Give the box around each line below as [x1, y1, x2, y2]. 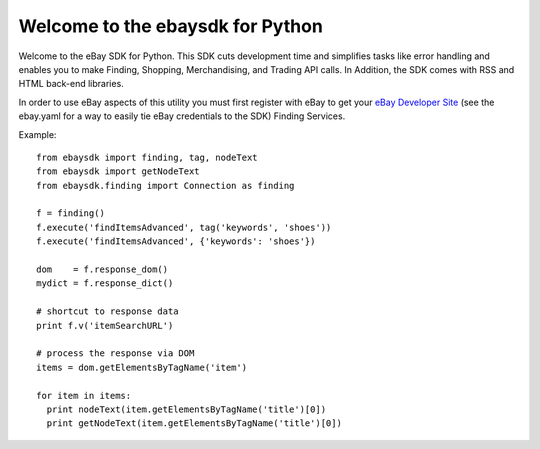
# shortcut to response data [36, 306, 179, 317]
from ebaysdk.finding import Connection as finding [36, 180, 295, 191]
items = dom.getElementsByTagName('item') [36, 361, 248, 373]
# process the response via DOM [36, 348, 195, 359]
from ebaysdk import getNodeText [36, 166, 200, 177]
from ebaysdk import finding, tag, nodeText [36, 151, 259, 163]
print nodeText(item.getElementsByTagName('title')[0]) [46, 403, 327, 415]
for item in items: [36, 390, 132, 401]
